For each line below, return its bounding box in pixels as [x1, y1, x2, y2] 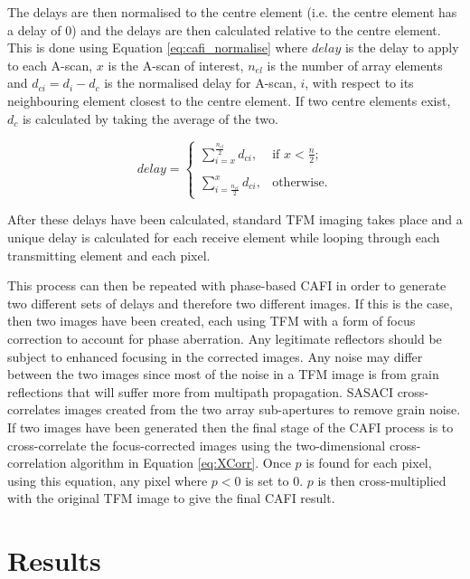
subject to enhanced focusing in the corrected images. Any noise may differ [7, 346, 423, 365]
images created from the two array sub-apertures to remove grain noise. [64, 400, 461, 419]
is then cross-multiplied [317, 470, 446, 489]
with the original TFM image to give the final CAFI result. [7, 489, 335, 508]
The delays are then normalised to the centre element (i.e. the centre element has [7, 3, 457, 21]
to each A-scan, [7, 55, 93, 74]
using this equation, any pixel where [7, 470, 208, 489]
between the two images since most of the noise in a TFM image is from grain [7, 365, 439, 384]
